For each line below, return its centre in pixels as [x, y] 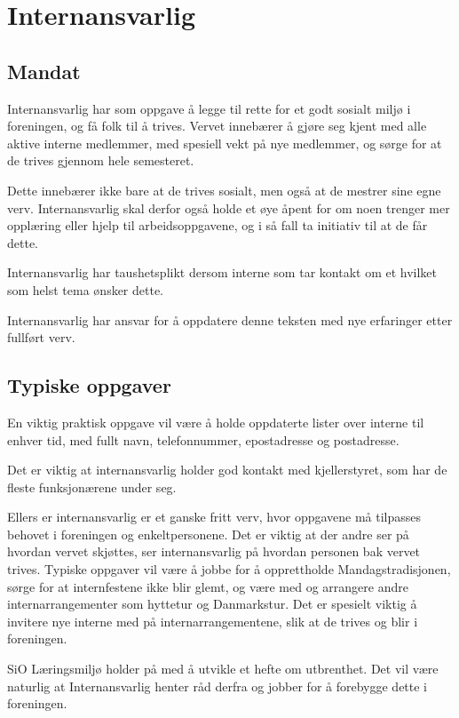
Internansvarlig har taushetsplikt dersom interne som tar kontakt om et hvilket [222, 272]
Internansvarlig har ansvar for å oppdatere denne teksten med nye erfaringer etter [230, 319]
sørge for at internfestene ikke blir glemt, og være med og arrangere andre [208, 586]
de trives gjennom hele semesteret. [101, 160]
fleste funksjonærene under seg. [92, 487]
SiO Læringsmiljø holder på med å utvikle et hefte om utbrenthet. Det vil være [223, 669]
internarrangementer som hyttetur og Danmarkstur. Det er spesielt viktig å [212, 604]
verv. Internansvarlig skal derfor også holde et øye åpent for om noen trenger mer [229, 207]
